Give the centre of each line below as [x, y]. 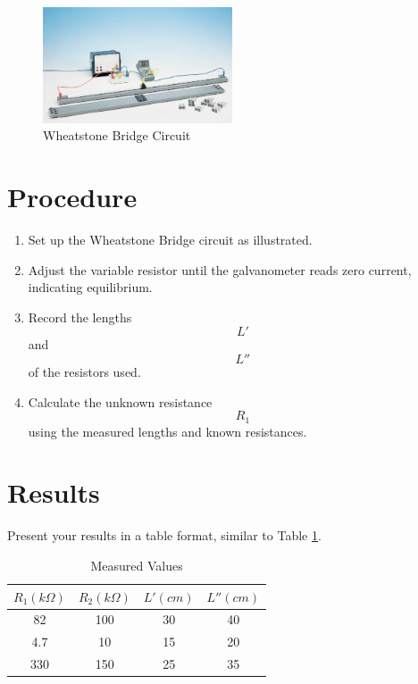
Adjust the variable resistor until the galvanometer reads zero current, [220, 269]
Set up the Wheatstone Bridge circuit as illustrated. [170, 240]
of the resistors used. [84, 372]
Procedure [72, 197]
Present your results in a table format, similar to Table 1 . [164, 535]
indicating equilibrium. [90, 287]
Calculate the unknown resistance [120, 401]
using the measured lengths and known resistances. [167, 431]
